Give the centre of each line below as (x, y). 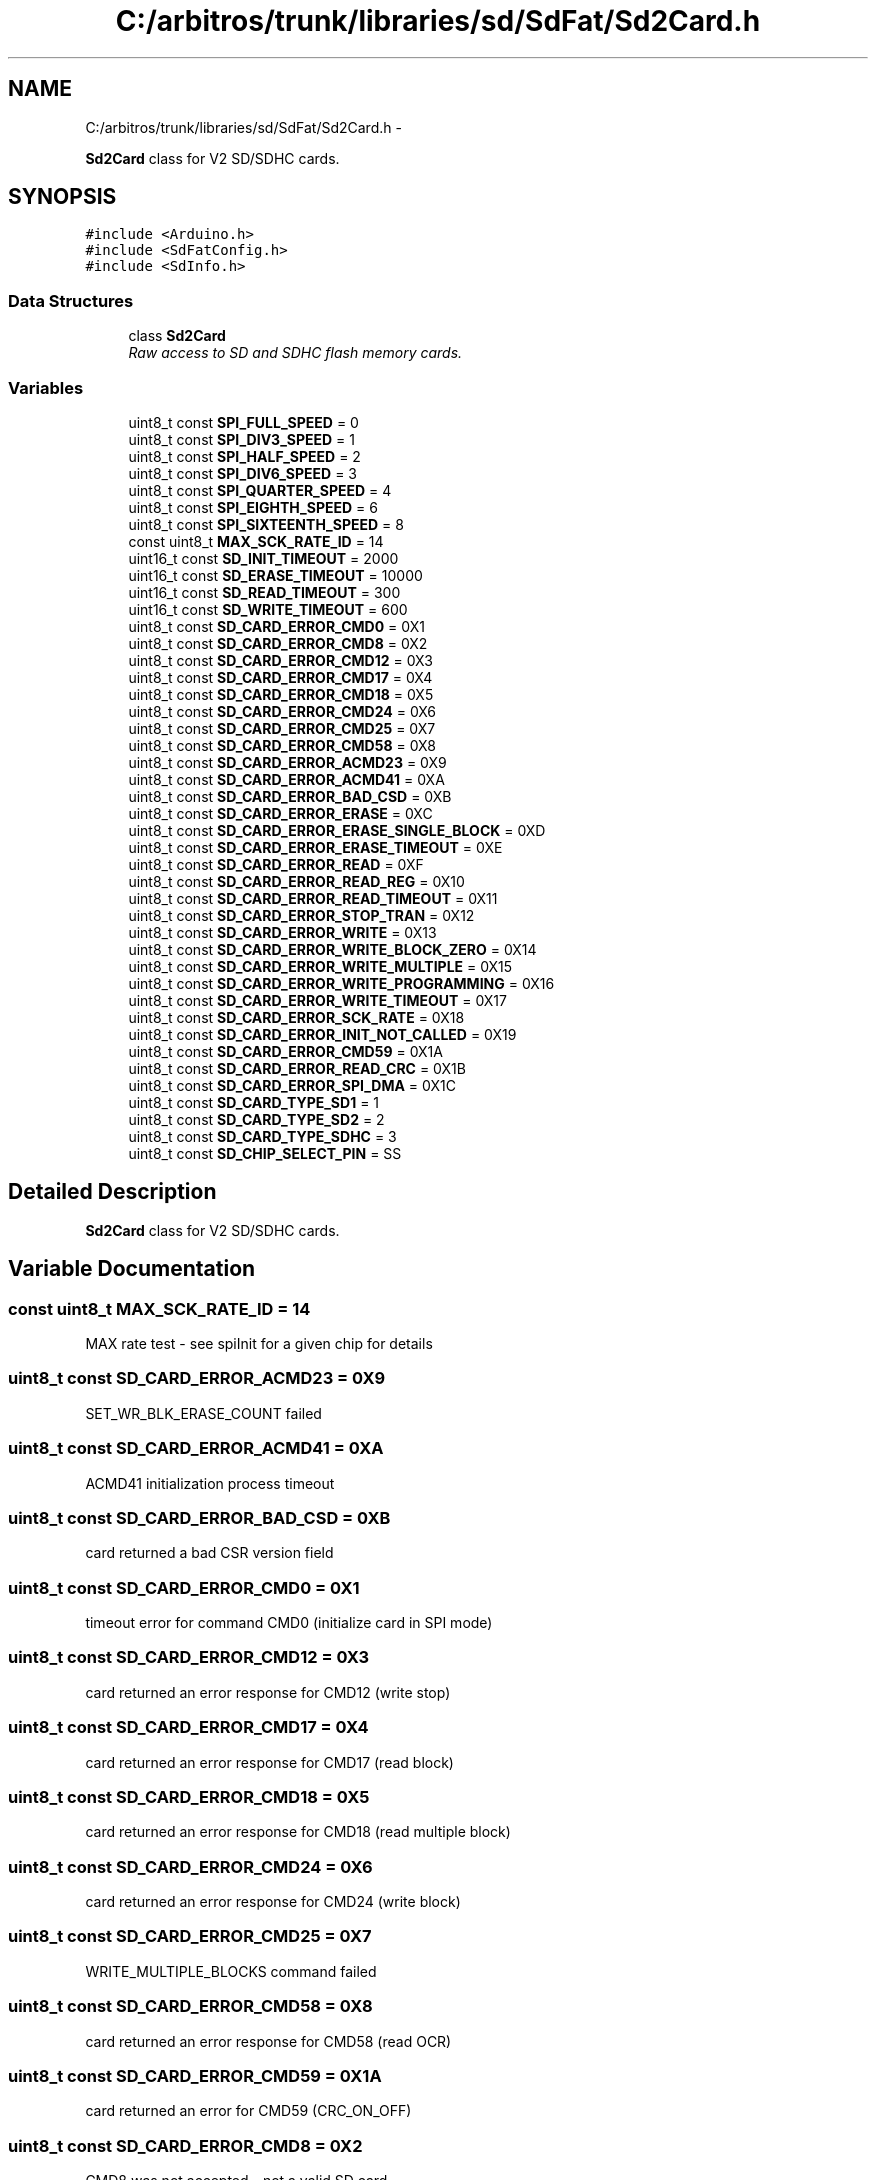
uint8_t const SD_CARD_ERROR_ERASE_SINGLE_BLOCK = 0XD (337, 830)
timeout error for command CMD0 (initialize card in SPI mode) (289, 1622)
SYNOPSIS (62, 197)
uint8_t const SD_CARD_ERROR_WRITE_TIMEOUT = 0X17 (317, 1000)
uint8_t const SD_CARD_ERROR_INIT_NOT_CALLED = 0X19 (322, 1034)
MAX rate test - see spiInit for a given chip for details (259, 1343)
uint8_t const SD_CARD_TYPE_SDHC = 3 (262, 1136)
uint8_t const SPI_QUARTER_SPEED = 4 (260, 490)
